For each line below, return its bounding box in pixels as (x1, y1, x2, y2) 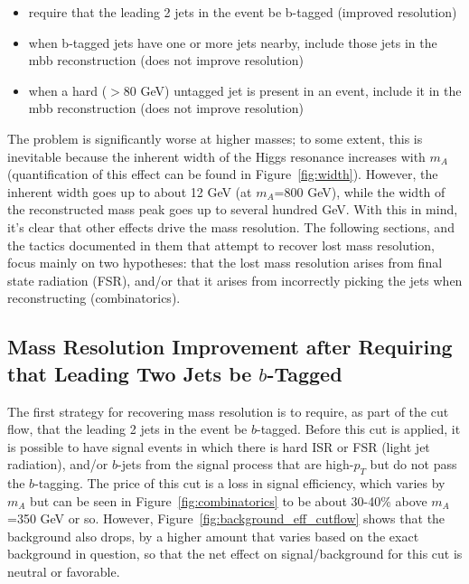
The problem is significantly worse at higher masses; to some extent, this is (7, 128, 423, 147)
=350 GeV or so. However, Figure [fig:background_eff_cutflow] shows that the (7, 509, 446, 528)
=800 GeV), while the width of (274, 182, 446, 201)
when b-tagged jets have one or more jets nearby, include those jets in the (28, 33, 437, 52)
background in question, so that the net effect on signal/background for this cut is (7, 544, 463, 563)
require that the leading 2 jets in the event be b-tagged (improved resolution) (28, 3, 457, 21)
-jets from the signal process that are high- (117, 455, 354, 474)
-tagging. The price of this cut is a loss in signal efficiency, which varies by (34, 474, 446, 493)
